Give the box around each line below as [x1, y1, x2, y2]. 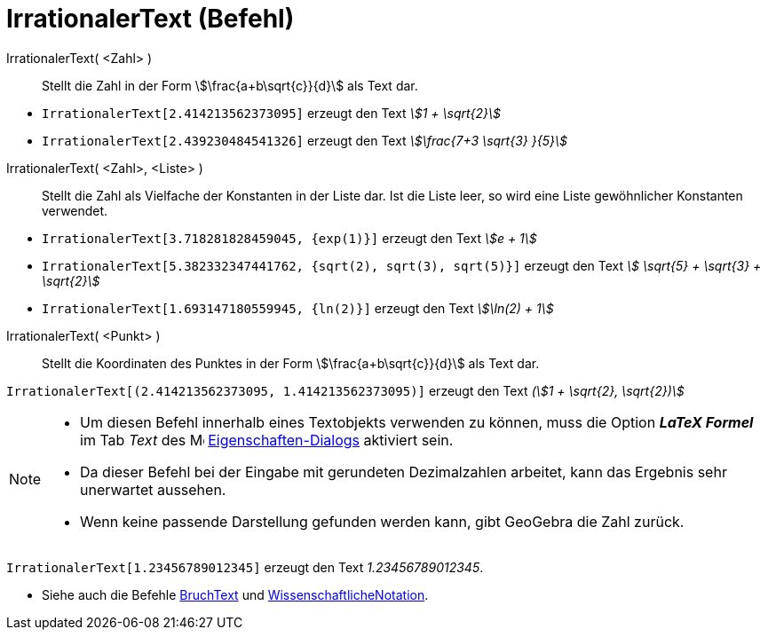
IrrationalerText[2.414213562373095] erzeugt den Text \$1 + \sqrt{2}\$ [42, 105, 502, 121]
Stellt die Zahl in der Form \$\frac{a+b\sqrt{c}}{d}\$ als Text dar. [42, 77, 418, 93]
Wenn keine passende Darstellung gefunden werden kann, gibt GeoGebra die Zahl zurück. [80, 512, 685, 531]
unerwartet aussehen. [80, 480, 226, 499]
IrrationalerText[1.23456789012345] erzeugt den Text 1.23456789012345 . [6, 559, 484, 575]
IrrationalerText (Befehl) [6, 4, 295, 34]
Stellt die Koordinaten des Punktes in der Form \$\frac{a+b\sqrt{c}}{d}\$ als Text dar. [42, 355, 540, 371]
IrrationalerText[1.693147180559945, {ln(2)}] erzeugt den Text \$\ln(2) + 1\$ [42, 300, 554, 316]
